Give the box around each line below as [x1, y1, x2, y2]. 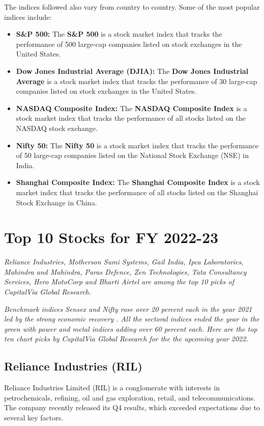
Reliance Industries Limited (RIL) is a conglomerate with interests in [4, 382, 220, 393]
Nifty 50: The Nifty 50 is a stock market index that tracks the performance [16, 140, 259, 150]
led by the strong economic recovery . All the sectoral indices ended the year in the [4, 313, 259, 324]
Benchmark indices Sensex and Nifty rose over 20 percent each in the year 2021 [4, 303, 252, 314]
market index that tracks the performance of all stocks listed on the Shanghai [16, 187, 258, 197]
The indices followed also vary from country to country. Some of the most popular [4, 2, 260, 12]
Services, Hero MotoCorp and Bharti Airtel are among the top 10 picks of [4, 276, 234, 287]
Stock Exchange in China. [16, 197, 97, 207]
